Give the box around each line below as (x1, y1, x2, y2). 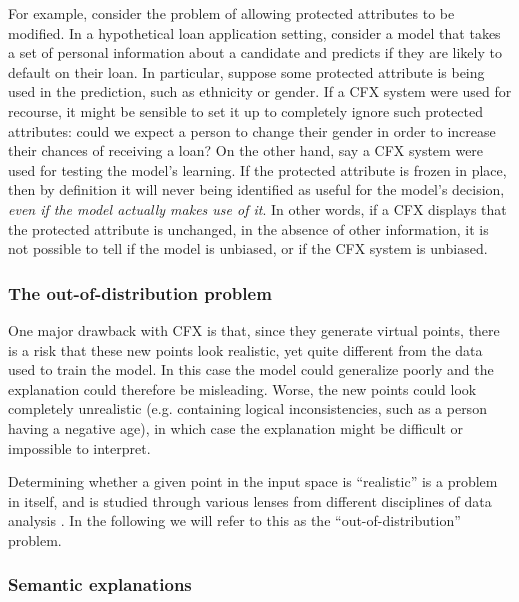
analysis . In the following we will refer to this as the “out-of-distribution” (8, 510, 461, 531)
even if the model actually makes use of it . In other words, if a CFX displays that (8, 198, 507, 219)
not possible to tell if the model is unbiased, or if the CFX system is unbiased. (8, 238, 488, 259)
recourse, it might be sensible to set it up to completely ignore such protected (8, 100, 483, 121)
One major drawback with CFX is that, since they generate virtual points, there (8, 319, 500, 340)
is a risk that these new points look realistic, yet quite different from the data (8, 339, 483, 360)
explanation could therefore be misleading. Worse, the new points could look (8, 378, 477, 399)
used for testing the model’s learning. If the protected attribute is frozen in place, (8, 159, 507, 180)
